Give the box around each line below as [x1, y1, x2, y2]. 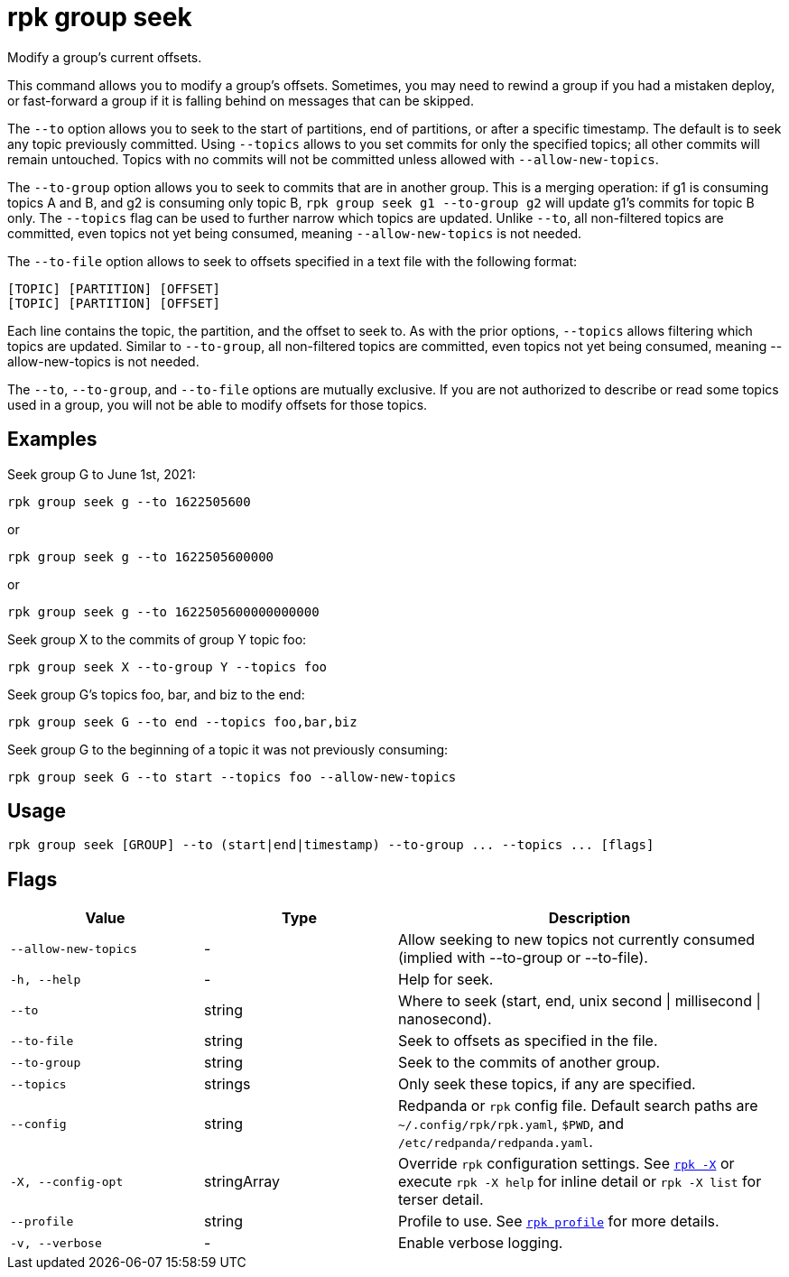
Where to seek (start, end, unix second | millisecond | [398, 992, 761, 1011]
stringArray [204, 1172, 281, 1191]
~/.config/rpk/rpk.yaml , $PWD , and [398, 1115, 624, 1134]
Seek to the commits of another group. [398, 1053, 661, 1072]
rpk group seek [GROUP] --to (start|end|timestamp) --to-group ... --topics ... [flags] [7, 837, 654, 853]
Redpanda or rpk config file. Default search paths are [398, 1097, 758, 1115]
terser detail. [398, 1190, 484, 1209]
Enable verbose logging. [398, 1234, 563, 1253]
